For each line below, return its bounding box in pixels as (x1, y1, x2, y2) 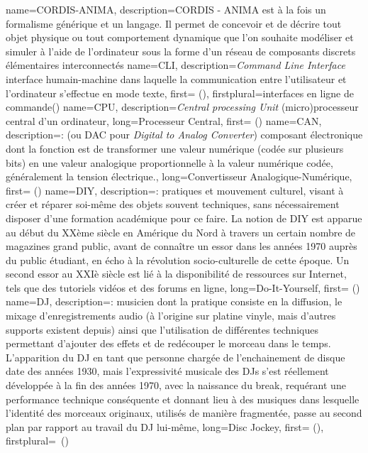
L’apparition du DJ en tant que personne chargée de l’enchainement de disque (6, 349, 345, 364)
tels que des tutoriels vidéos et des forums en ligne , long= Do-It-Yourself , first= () (6, 280, 360, 295)
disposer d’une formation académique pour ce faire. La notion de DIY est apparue (6, 210, 362, 225)
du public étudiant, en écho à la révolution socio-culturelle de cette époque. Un (6, 252, 350, 267)
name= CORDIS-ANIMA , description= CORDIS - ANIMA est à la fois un (6, 2, 326, 16)
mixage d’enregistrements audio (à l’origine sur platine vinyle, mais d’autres (6, 308, 336, 323)
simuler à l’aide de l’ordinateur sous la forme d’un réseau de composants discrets (6, 43, 356, 58)
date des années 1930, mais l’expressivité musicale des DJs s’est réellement (6, 364, 329, 378)
